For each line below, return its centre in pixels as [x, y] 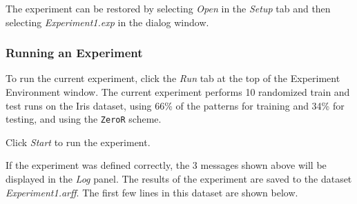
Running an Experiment [74, 53]
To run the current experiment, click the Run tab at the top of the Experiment [173, 78]
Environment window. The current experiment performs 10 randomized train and [178, 92]
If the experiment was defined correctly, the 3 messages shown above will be [166, 165]
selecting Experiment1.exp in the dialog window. [107, 22]
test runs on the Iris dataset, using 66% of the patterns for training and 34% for [175, 105]
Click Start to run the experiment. [78, 142]
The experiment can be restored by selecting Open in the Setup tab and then [168, 8]
